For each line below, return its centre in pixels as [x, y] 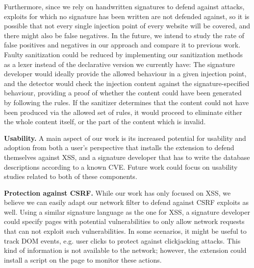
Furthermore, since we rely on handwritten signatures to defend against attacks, [124, 6]
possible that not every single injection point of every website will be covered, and [127, 26]
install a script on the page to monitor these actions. [83, 259]
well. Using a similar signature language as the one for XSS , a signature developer [127, 212]
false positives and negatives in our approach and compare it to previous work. [122, 45]
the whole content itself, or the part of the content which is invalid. [105, 122]
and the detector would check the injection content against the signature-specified [127, 83]
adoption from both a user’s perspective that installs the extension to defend [119, 147]
